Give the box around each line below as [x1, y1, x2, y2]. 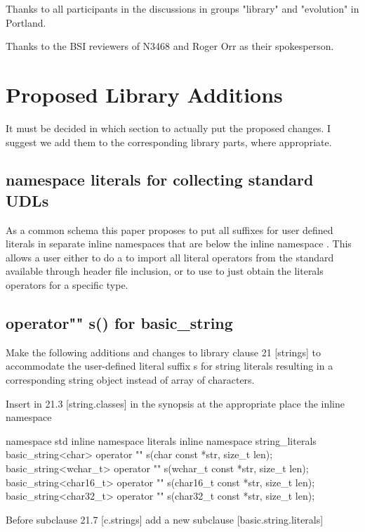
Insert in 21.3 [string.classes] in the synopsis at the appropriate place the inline [6, 396, 345, 410]
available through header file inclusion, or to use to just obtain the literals [6, 264, 324, 278]
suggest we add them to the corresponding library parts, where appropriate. [6, 134, 332, 149]
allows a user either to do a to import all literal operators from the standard [6, 249, 334, 264]
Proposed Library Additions [6, 79, 283, 108]
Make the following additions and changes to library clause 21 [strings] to [6, 344, 321, 359]
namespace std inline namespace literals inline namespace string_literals [6, 433, 317, 448]
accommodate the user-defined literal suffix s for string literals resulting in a [6, 358, 333, 373]
